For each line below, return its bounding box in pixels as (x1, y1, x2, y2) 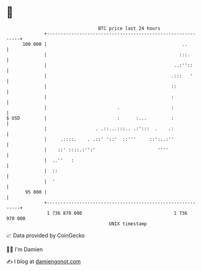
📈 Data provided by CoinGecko (6, 232, 85, 239)
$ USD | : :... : (6, 115, 174, 121)
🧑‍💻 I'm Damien (6, 246, 43, 253)
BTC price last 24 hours (98, 25, 161, 31)
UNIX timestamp (109, 220, 147, 227)
